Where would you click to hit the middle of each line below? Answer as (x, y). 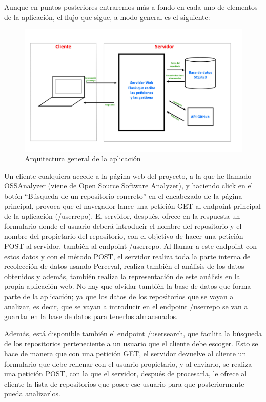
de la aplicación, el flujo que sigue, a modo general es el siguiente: (107, 17)
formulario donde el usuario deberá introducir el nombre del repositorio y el (123, 226)
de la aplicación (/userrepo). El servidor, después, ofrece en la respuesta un (122, 216)
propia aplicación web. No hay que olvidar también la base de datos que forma (128, 286)
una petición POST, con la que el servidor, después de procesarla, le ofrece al (126, 374)
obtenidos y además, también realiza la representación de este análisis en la (122, 276)
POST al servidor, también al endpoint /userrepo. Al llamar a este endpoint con (130, 246)
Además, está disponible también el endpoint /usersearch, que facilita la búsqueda (133, 333)
